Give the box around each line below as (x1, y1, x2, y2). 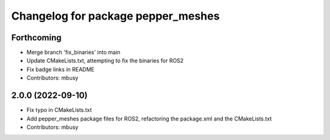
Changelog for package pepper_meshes (11, 9, 220, 23)
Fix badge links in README (26, 65, 95, 73)
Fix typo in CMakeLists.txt (26, 106, 92, 114)
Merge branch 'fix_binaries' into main (26, 49, 120, 56)
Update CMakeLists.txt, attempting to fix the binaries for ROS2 (26, 57, 184, 64)
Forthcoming (11, 32, 62, 43)
